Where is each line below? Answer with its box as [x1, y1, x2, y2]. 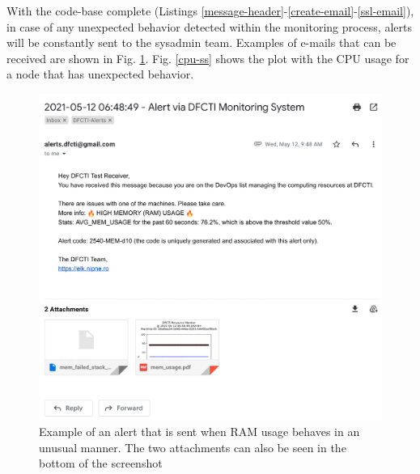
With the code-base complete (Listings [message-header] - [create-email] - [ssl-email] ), [6, 2, 414, 19]
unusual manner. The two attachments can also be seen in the [39, 438, 346, 455]
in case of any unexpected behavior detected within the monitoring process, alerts [6, 18, 412, 35]
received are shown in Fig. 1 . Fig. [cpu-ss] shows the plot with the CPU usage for [6, 49, 409, 66]
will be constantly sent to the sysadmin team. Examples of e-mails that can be [6, 34, 397, 51]
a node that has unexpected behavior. [6, 66, 194, 83]
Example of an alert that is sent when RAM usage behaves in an [39, 423, 360, 440]
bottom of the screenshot [39, 455, 163, 472]
